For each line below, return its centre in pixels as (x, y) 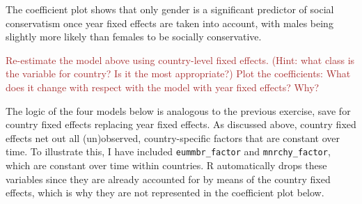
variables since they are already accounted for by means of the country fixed (168, 179)
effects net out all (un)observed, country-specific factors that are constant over (173, 138)
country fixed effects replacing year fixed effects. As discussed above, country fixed (181, 124)
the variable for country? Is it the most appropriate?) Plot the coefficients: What (178, 73)
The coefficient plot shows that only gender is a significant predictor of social (170, 9)
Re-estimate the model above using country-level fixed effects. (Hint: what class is (180, 60)
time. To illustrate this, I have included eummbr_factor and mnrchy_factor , (168, 151)
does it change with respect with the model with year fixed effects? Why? (163, 87)
